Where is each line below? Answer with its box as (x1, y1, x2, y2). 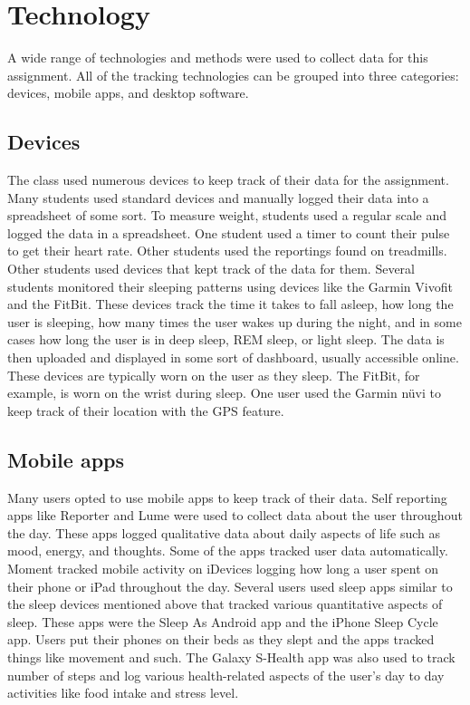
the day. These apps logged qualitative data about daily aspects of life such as (7, 523, 441, 542)
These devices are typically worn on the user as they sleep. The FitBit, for (7, 365, 420, 384)
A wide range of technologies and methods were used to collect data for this (7, 48, 428, 67)
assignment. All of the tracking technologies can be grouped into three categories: (7, 65, 459, 84)
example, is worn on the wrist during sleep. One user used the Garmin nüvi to (7, 383, 442, 402)
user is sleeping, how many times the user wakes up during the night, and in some (7, 312, 462, 331)
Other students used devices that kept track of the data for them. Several (7, 259, 416, 278)
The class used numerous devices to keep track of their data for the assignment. (7, 170, 449, 189)
